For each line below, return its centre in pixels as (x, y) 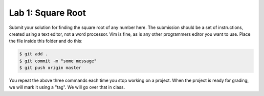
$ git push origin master (50, 68)
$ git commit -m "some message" (58, 61)
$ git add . (34, 54)
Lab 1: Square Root (47, 13)
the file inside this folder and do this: (46, 41)
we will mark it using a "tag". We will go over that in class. (67, 87)
